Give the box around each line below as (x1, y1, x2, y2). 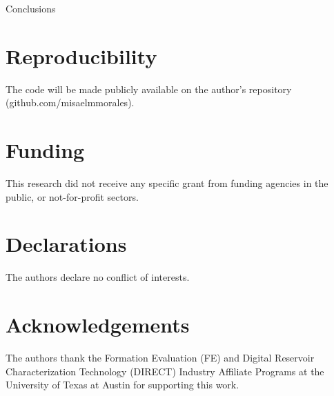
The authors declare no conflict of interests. (6, 270, 190, 284)
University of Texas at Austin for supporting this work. (6, 377, 239, 392)
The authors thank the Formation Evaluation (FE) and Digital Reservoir (6, 350, 315, 365)
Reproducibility (6, 41, 157, 70)
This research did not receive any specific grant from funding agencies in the (6, 176, 328, 190)
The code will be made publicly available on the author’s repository (6, 81, 292, 96)
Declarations (6, 230, 127, 258)
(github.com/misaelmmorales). (6, 95, 135, 110)
